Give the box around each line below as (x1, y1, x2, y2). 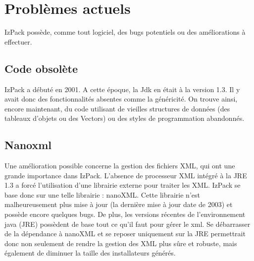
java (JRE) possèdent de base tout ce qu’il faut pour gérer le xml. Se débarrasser (4, 218, 251, 229)
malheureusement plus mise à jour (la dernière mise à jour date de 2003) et (4, 199, 233, 209)
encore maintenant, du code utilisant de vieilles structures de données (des (4, 103, 230, 113)
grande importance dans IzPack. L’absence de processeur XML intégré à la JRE (4, 170, 247, 180)
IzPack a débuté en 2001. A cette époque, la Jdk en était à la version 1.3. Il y (4, 84, 240, 94)
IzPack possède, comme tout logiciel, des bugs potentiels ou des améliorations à (4, 27, 246, 37)
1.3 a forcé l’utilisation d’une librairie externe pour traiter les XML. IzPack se (4, 180, 241, 190)
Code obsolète (4, 60, 78, 76)
